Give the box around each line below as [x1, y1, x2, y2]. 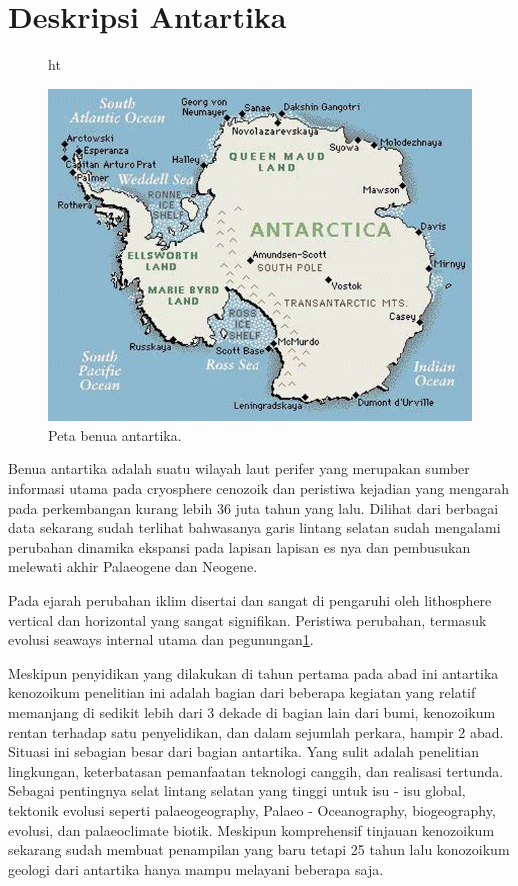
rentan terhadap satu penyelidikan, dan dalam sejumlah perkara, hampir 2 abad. [8, 721, 504, 742]
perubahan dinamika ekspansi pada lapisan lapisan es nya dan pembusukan [8, 536, 471, 557]
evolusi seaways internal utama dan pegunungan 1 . [8, 629, 314, 650]
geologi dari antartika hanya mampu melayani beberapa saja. [8, 858, 384, 879]
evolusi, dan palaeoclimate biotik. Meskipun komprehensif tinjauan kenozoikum [8, 819, 495, 840]
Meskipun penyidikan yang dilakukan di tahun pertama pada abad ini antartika [8, 662, 499, 683]
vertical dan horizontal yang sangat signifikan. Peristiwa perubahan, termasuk [8, 609, 487, 630]
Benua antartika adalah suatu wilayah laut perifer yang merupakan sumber [8, 458, 470, 479]
